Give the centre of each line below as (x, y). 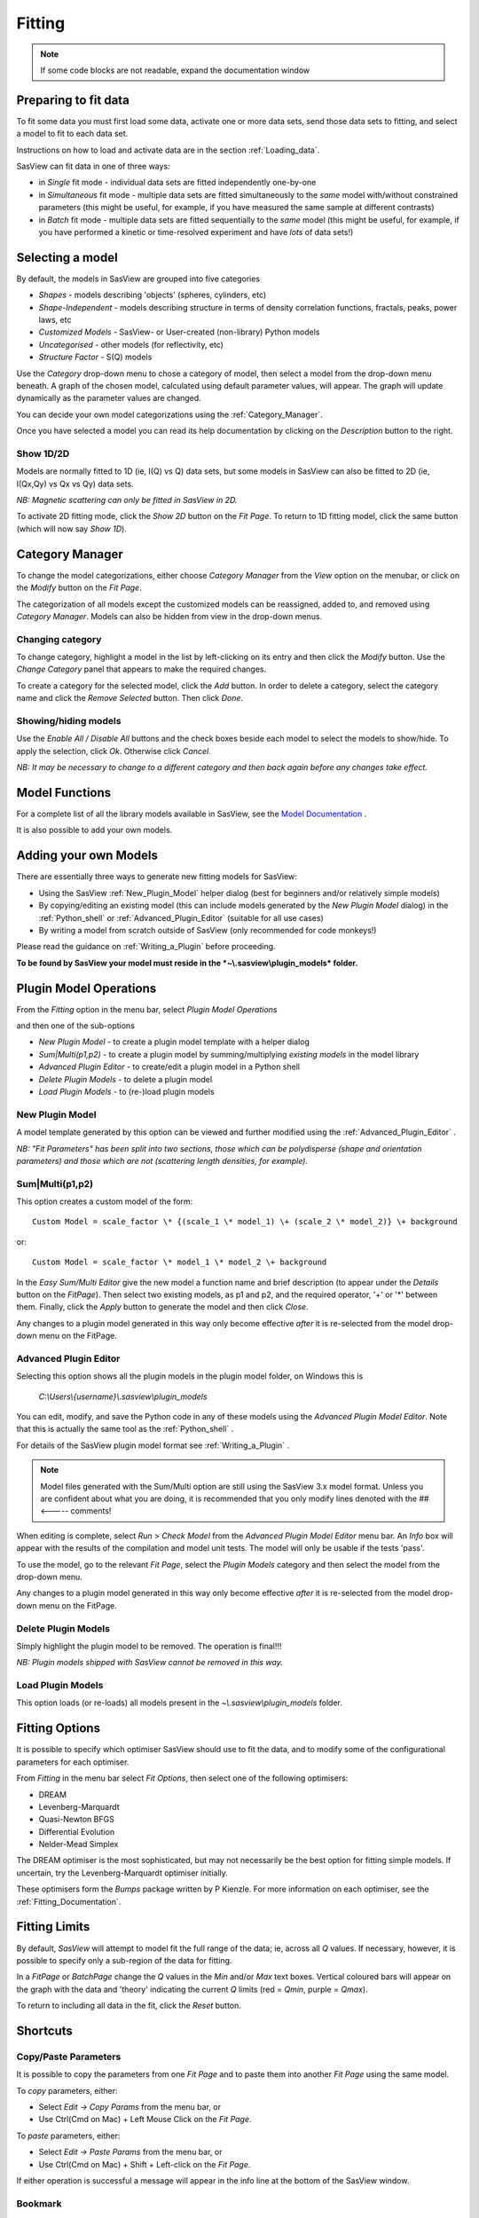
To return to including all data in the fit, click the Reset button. (129, 2006)
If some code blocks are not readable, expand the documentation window (175, 70)
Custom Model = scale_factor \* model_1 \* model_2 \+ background (180, 1262)
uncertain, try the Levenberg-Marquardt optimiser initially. (122, 1873)
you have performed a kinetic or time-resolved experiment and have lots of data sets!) (196, 232)
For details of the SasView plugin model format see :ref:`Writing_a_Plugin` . (153, 1445)
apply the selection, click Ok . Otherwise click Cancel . (114, 751)
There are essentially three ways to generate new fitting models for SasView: (157, 877)
